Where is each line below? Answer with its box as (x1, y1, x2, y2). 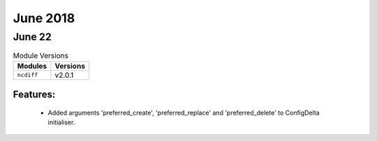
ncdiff (17, 72, 38, 79)
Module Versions (13, 51, 69, 60)
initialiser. (47, 118, 75, 126)
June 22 (13, 31, 52, 43)
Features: (13, 89, 56, 101)
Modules (17, 61, 47, 71)
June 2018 (13, 10, 75, 26)
